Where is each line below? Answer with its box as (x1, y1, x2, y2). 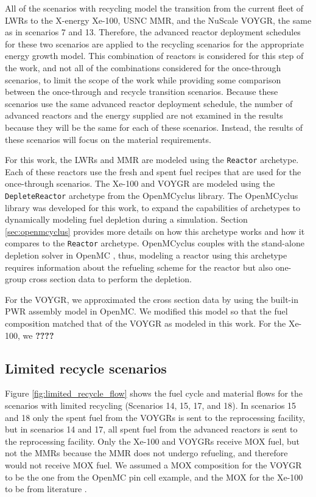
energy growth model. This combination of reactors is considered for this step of (5, 49, 304, 62)
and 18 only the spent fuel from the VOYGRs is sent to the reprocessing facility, (5, 411, 305, 423)
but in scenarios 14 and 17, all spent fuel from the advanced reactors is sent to (5, 423, 298, 436)
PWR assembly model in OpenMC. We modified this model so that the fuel (5, 305, 288, 318)
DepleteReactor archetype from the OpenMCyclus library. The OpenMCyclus (5, 189, 298, 201)
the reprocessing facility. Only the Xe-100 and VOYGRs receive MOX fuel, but (5, 434, 300, 447)
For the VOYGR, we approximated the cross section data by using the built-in (5, 293, 298, 305)
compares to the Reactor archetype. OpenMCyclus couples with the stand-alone (5, 237, 304, 249)
